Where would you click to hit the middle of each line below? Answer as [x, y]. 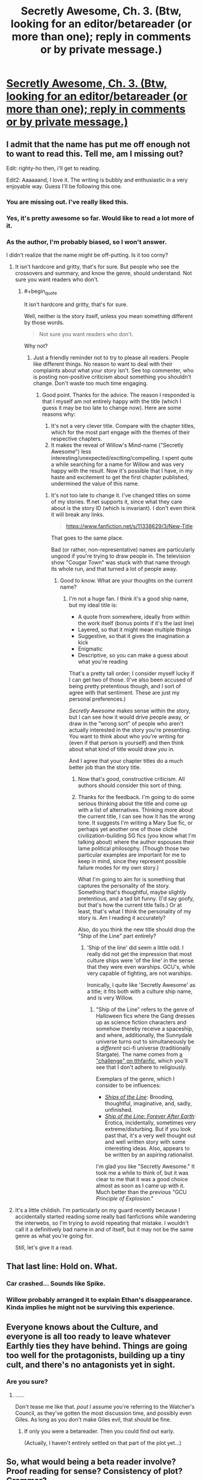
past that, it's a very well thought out [150, 1135]
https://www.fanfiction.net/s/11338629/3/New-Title [129, 526]
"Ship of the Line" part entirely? [117, 936]
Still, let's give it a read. [44, 1247]
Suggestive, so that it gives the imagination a [134, 636]
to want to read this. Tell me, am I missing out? [95, 154]
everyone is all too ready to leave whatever [88, 1336]
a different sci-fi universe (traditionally [143, 1048]
